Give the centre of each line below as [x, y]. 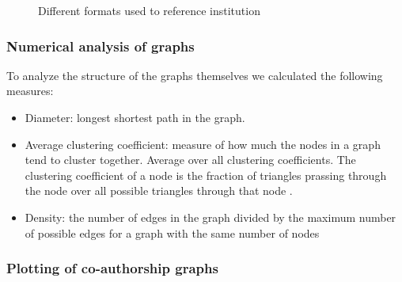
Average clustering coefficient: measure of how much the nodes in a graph [203, 144]
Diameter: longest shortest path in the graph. [135, 117]
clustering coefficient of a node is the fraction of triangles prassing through [206, 175]
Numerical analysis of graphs [100, 46]
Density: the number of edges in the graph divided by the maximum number [210, 217]
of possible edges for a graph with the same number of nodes [172, 232]
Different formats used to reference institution [149, 10]
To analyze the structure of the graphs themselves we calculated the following [195, 75]
